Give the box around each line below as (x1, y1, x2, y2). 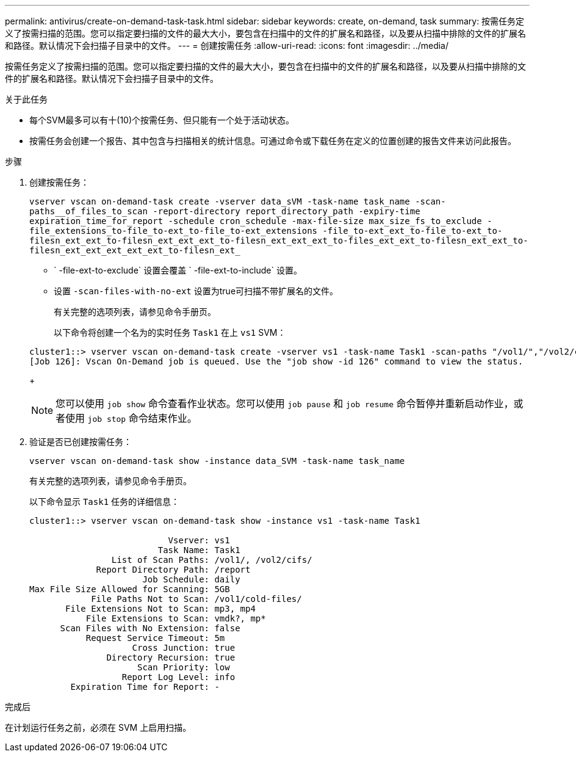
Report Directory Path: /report (96, 565, 251, 574)
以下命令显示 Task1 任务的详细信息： (29, 496, 180, 507)
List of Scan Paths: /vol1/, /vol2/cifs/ (111, 555, 312, 565)
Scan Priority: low (137, 662, 230, 672)
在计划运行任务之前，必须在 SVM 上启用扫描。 (5, 722, 192, 733)
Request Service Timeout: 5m (85, 633, 225, 643)
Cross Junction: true (132, 643, 236, 653)
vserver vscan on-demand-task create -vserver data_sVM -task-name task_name (29, 197, 410, 206)
